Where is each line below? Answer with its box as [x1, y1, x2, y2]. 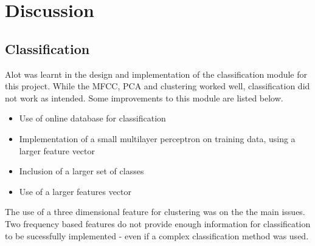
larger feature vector [19, 144, 95, 157]
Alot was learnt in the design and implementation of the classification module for [5, 67, 307, 80]
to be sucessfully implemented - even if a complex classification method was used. [5, 229, 309, 242]
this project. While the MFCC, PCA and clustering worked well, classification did [5, 80, 310, 92]
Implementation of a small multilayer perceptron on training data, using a [19, 132, 296, 145]
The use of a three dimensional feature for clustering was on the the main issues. [5, 205, 305, 218]
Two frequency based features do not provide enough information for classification [5, 217, 311, 230]
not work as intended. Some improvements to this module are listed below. [5, 91, 283, 104]
